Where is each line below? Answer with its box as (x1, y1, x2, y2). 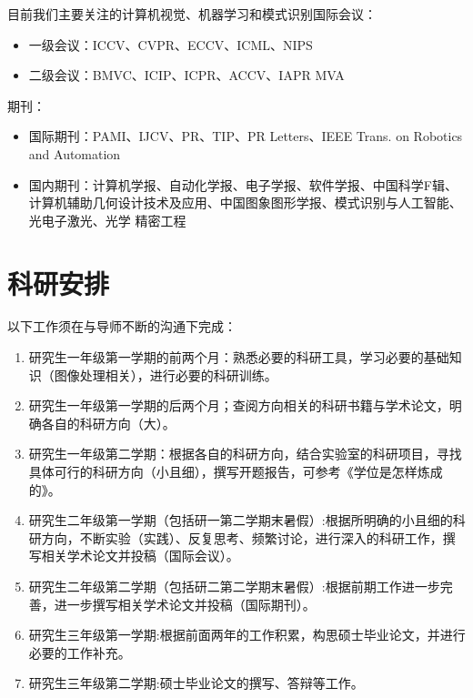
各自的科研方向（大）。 (41, 413, 176, 432)
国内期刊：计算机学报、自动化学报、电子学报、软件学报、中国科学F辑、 (28, 175, 458, 194)
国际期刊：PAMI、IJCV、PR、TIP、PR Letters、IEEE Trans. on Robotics (28, 126, 463, 146)
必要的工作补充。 (28, 642, 131, 662)
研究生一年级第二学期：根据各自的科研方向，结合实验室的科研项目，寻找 (28, 444, 462, 463)
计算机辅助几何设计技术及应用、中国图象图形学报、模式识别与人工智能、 (28, 193, 462, 212)
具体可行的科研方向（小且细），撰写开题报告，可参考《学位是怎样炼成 (28, 462, 443, 481)
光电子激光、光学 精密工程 (28, 210, 186, 229)
